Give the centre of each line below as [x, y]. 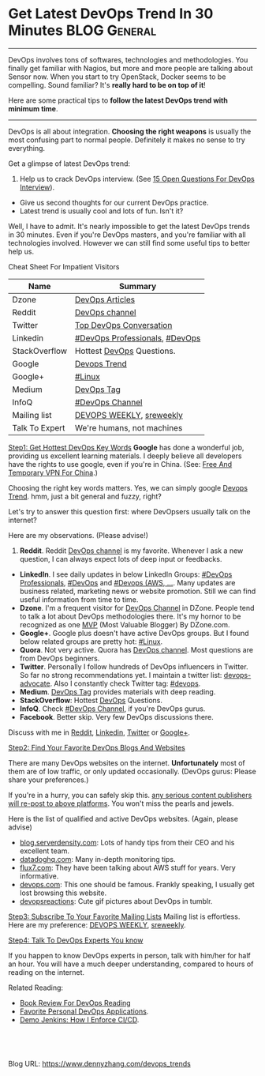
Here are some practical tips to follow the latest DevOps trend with [118, 100]
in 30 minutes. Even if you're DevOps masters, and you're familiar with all [127, 235]
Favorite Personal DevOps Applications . [84, 1011]
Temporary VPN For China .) [53, 472]
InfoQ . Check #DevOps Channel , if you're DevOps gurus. [112, 709]
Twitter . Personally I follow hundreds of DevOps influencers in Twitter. [134, 666]
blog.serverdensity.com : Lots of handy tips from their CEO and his [127, 842]
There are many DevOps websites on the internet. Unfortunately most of [127, 762]
